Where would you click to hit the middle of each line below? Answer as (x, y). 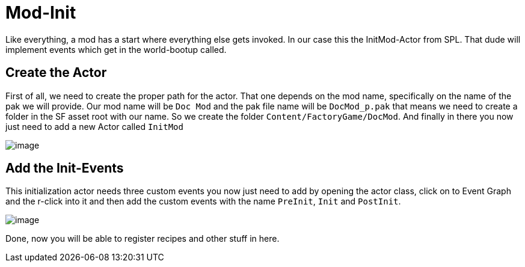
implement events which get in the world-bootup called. (116, 49)
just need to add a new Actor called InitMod (94, 126)
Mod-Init (41, 13)
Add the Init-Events (65, 168)
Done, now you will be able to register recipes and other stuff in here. (143, 239)
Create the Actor (56, 73)
